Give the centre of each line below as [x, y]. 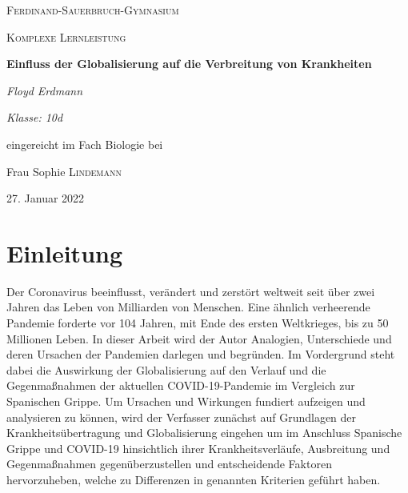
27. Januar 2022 [46, 198]
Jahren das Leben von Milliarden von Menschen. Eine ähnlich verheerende [188, 307]
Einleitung [65, 253]
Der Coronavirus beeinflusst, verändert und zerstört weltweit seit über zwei [191, 291]
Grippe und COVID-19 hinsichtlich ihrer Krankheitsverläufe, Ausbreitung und [198, 448]
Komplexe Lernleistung [66, 36]
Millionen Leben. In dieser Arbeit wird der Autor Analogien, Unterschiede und [199, 338]
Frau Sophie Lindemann [64, 171]
